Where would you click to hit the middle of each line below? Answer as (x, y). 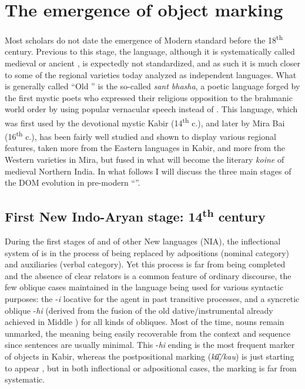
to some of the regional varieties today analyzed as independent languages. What (151, 74)
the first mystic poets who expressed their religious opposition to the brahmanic (149, 97)
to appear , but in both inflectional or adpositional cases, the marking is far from (151, 368)
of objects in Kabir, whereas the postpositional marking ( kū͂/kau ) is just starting (150, 356)
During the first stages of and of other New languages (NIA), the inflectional (143, 241)
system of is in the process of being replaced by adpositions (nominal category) (147, 252)
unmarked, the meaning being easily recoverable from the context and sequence (148, 333)
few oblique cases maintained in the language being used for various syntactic (144, 287)
